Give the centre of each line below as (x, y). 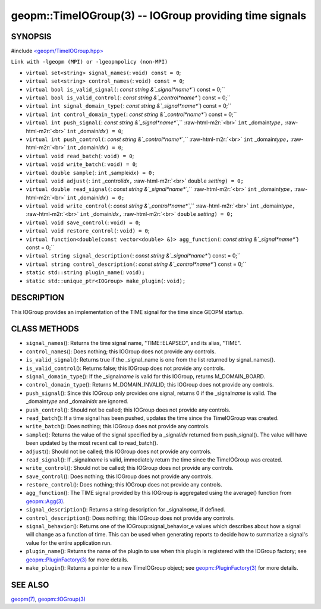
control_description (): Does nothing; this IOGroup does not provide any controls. (130, 518)
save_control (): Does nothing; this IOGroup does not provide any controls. (119, 476)
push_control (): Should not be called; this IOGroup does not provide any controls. (128, 410)
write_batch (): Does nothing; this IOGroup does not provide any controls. (118, 426)
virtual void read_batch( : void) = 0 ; (80, 156)
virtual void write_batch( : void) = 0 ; (81, 164)
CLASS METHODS (45, 329)
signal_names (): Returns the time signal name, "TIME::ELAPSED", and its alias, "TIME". (133, 343)
